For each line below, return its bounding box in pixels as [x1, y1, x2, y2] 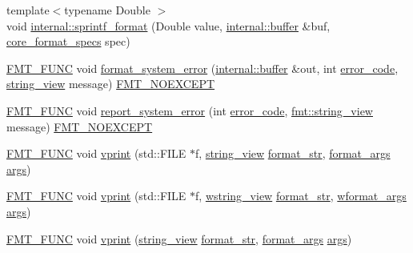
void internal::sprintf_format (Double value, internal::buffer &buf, [6, 17, 331, 34]
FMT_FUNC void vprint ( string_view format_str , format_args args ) [6, 230, 352, 247]
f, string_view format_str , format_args [195, 145, 391, 162]
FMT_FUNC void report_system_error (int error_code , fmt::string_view [6, 102, 373, 118]
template [6, 2, 50, 18]
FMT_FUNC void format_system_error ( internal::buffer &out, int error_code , [6, 59, 399, 76]
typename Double [64, 2, 150, 18]
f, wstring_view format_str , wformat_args [195, 187, 407, 204]
